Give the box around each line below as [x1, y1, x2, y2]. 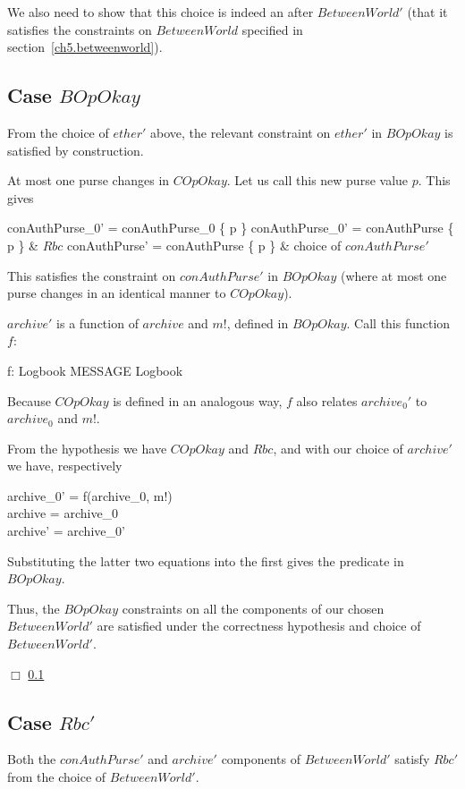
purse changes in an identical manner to [7, 284, 226, 302]
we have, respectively [7, 456, 123, 475]
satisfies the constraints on [7, 20, 152, 38]
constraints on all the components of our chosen [122, 598, 385, 617]
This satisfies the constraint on [7, 266, 176, 284]
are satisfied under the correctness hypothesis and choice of [97, 616, 421, 635]
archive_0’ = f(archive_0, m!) [7, 486, 173, 505]
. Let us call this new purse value [226, 171, 409, 190]
